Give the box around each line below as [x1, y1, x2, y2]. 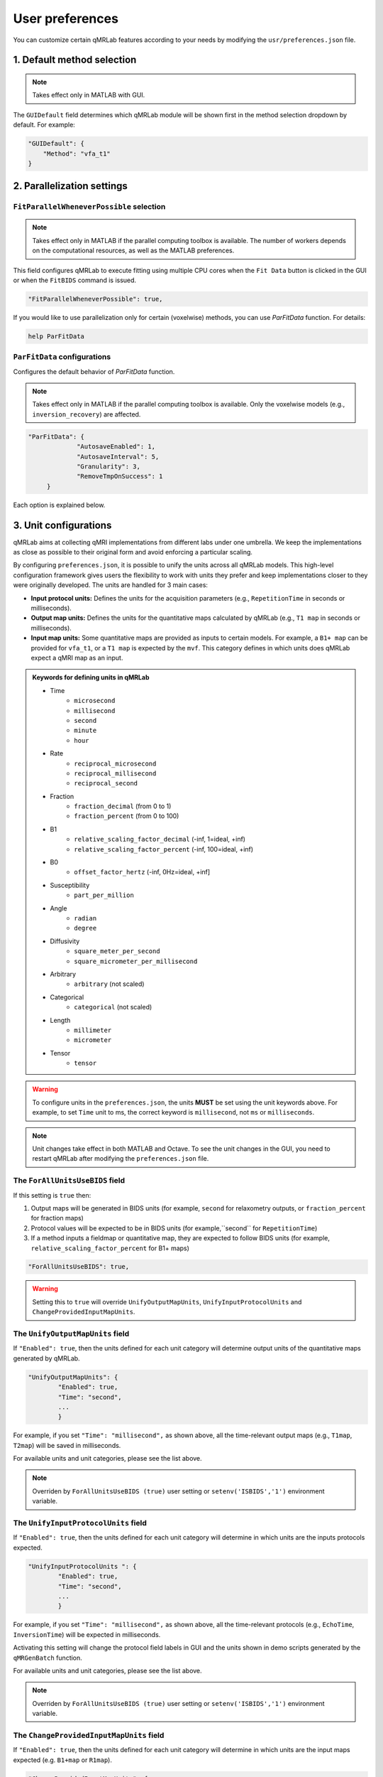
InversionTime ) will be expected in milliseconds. [13, 1630, 161, 1638]
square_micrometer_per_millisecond [74, 957, 198, 965]
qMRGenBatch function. [13, 1653, 83, 1662]
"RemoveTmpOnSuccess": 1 [77, 473, 163, 481]
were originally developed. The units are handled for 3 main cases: [13, 581, 209, 589]
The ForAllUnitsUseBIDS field [13, 1176, 126, 1186]
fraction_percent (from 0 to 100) [74, 812, 179, 820]
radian [74, 914, 97, 922]
